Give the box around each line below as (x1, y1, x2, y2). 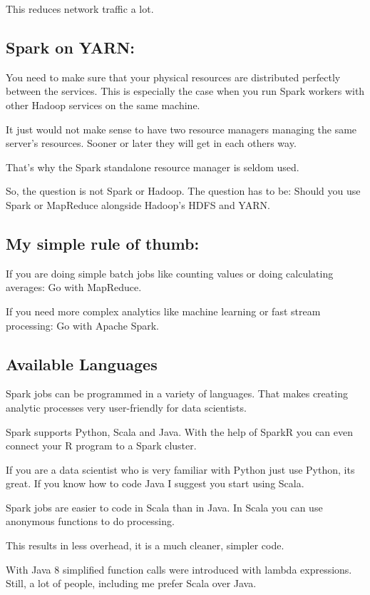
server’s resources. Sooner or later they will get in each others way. (6, 136, 297, 151)
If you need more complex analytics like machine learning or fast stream (6, 303, 321, 318)
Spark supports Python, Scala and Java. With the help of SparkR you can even (6, 424, 354, 439)
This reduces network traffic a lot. (6, 1, 154, 16)
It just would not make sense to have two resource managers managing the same (6, 121, 357, 136)
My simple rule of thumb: (6, 232, 200, 254)
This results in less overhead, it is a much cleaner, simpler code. (6, 538, 284, 553)
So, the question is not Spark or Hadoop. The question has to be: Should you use (6, 183, 361, 198)
